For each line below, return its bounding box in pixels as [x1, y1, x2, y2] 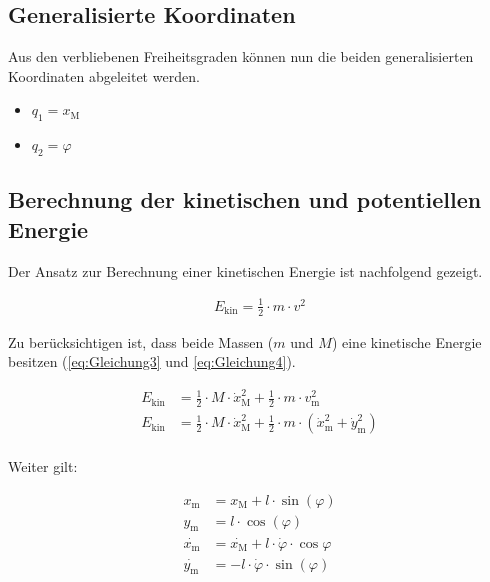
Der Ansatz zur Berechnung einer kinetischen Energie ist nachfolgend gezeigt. [8, 260, 483, 281]
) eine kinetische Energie [331, 331, 482, 352]
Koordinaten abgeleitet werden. [8, 65, 200, 86]
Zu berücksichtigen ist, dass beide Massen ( [8, 331, 274, 352]
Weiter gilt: [8, 455, 78, 476]
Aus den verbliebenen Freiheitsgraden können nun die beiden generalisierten [8, 46, 474, 67]
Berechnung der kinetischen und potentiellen [8, 184, 482, 215]
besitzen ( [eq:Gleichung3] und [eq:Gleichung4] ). [8, 351, 296, 372]
